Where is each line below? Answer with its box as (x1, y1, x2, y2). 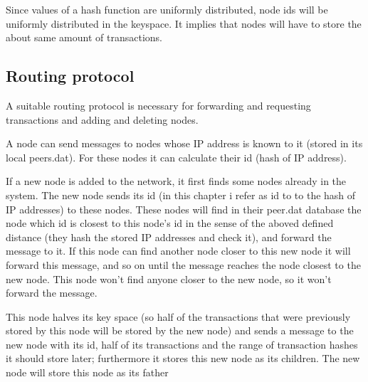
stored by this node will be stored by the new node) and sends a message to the (6, 323, 354, 338)
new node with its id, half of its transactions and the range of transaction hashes (6, 336, 358, 351)
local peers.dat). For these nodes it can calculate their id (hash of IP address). (6, 149, 347, 164)
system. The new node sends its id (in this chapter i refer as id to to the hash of (6, 187, 356, 202)
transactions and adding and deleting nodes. (6, 112, 199, 127)
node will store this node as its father (6, 365, 169, 380)
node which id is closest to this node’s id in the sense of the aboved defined (6, 216, 334, 230)
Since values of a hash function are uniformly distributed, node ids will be (6, 2, 328, 16)
